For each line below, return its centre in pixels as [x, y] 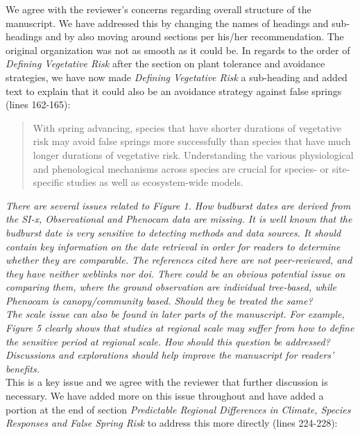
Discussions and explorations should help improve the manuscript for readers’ [170, 355]
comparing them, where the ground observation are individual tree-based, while [171, 287]
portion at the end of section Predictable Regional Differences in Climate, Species [178, 409]
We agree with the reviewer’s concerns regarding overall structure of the [158, 9]
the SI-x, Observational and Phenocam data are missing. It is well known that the [179, 219]
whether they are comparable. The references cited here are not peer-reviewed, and [179, 260]
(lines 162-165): [38, 104]
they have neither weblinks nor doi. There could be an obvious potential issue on [175, 273]
